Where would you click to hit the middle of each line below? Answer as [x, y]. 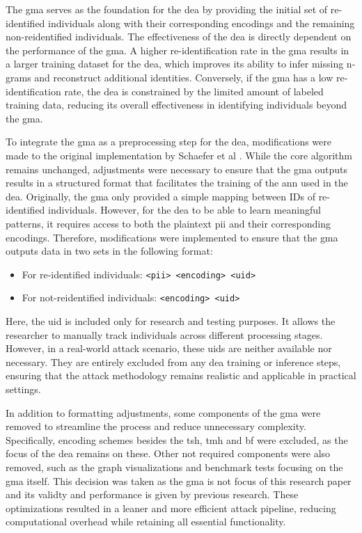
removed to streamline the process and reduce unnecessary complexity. [156, 426]
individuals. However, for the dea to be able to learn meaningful [184, 210]
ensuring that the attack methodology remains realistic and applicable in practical [181, 375]
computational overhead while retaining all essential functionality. [146, 522]
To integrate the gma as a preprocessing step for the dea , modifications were [169, 142]
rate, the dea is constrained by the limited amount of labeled [194, 91]
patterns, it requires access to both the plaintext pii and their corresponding [168, 223]
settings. [23, 389]
